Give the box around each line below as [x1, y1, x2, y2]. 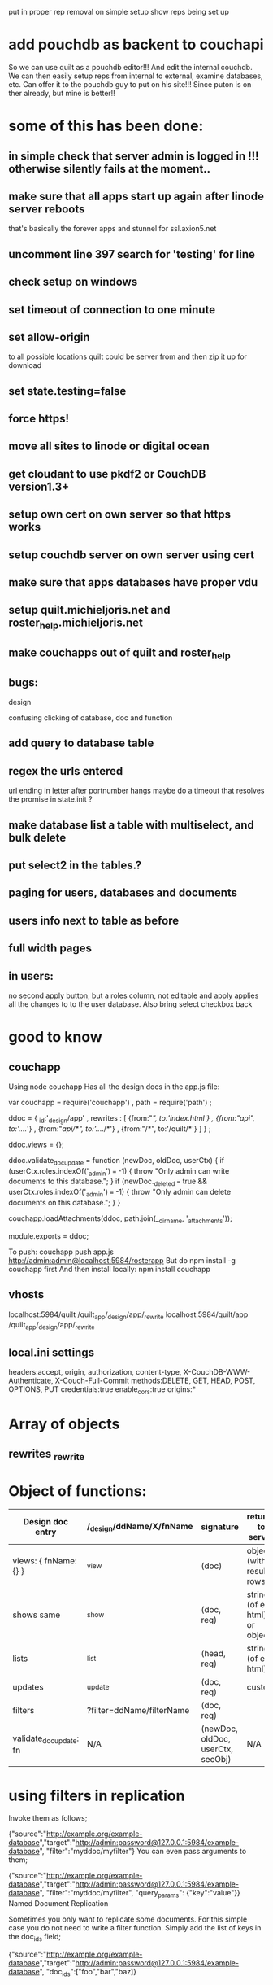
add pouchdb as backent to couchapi [8, 36, 264, 54]
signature [201, 1521, 240, 1532]
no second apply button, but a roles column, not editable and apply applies [8, 990, 259, 1000]
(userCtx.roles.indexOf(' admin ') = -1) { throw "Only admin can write [8, 1165, 230, 1178]
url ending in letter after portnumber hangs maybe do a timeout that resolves [8, 785, 265, 796]
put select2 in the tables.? [8, 859, 142, 872]
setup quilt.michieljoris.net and [8, 603, 171, 617]
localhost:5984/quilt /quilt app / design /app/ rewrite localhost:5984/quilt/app [8, 1309, 249, 1321]
